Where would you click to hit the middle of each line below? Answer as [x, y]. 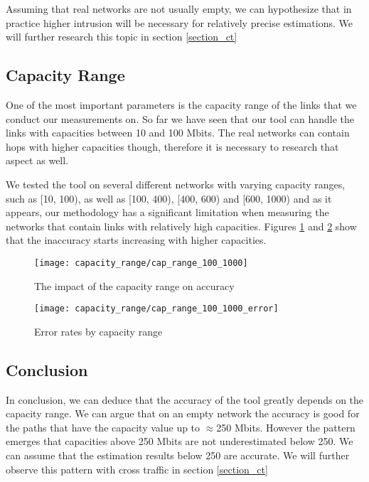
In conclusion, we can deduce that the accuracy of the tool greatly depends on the [185, 399]
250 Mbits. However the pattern [286, 427]
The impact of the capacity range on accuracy [134, 285]
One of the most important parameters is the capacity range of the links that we [181, 104]
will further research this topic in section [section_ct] [122, 37]
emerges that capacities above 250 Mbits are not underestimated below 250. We [180, 441]
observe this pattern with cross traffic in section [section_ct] [137, 469]
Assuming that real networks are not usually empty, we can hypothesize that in [179, 9]
